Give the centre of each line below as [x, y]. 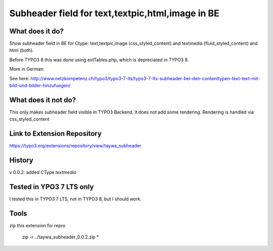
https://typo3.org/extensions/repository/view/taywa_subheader [75, 146]
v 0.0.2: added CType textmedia [43, 172]
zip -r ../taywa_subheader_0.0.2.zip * [60, 237]
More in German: [27, 69]
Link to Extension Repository [56, 134]
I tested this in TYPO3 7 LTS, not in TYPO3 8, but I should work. [75, 199]
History [21, 160]
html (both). [21, 50]
